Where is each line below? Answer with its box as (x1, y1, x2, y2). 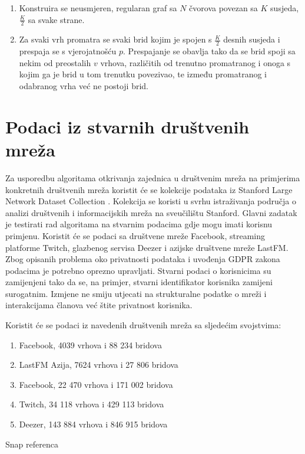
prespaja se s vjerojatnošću (19, 45, 117, 57)
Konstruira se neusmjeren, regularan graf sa (19, 2, 177, 14)
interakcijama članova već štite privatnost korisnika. (5, 299, 193, 311)
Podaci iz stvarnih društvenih (5, 114, 250, 138)
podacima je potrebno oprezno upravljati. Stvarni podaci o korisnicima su (5, 264, 271, 276)
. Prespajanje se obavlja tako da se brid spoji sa (123, 45, 296, 57)
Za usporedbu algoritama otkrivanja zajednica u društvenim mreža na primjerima (5, 171, 300, 184)
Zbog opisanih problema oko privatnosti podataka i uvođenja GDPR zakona (5, 253, 280, 265)
